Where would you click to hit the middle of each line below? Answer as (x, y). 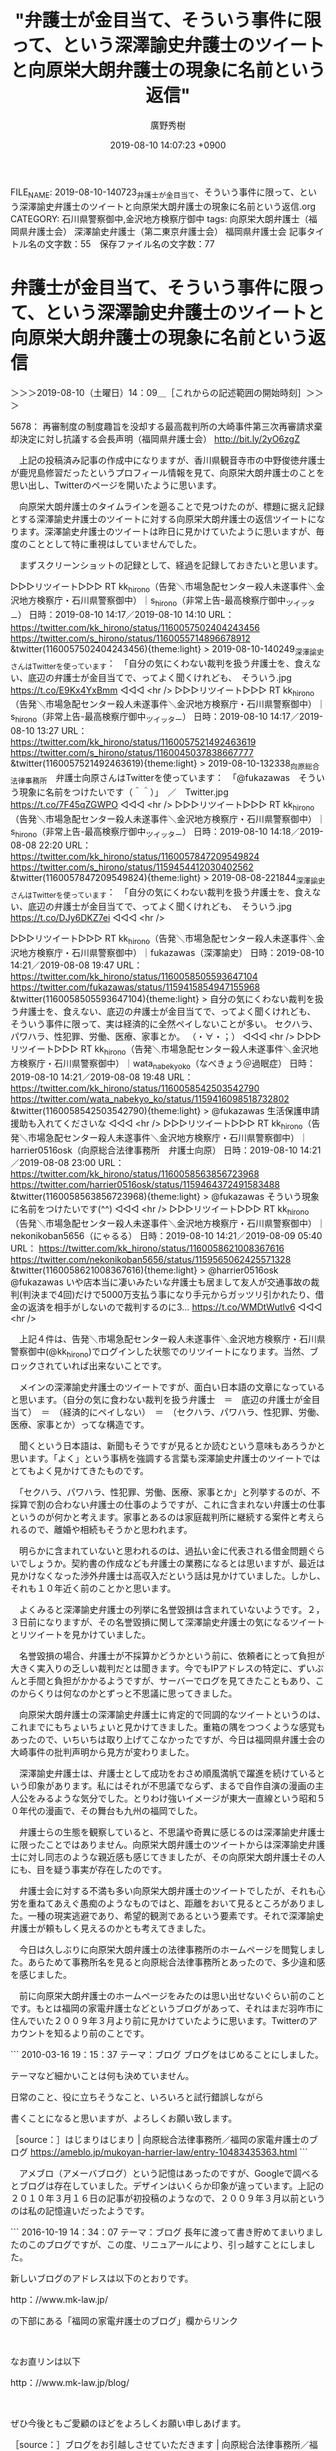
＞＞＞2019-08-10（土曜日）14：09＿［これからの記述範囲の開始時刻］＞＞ (167, 392)
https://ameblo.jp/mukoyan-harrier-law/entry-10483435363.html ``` (168, 2152)
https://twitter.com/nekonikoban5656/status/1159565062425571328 (151, 1260)
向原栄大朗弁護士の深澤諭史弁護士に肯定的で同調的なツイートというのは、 (172, 1714)
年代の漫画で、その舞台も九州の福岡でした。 (110, 1810)
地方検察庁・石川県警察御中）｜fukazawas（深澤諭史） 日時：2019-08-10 (171, 952)
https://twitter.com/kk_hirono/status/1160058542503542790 (135, 1088)
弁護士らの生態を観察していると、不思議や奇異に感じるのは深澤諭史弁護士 (172, 1832)
